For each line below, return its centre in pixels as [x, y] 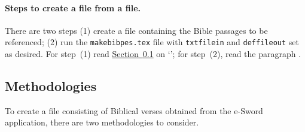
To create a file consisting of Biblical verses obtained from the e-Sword [134, 110]
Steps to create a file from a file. [73, 7]
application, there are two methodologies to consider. [102, 122]
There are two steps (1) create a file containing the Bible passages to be [136, 30]
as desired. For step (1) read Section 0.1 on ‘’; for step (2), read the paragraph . [153, 54]
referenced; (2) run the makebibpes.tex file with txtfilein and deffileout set [152, 42]
